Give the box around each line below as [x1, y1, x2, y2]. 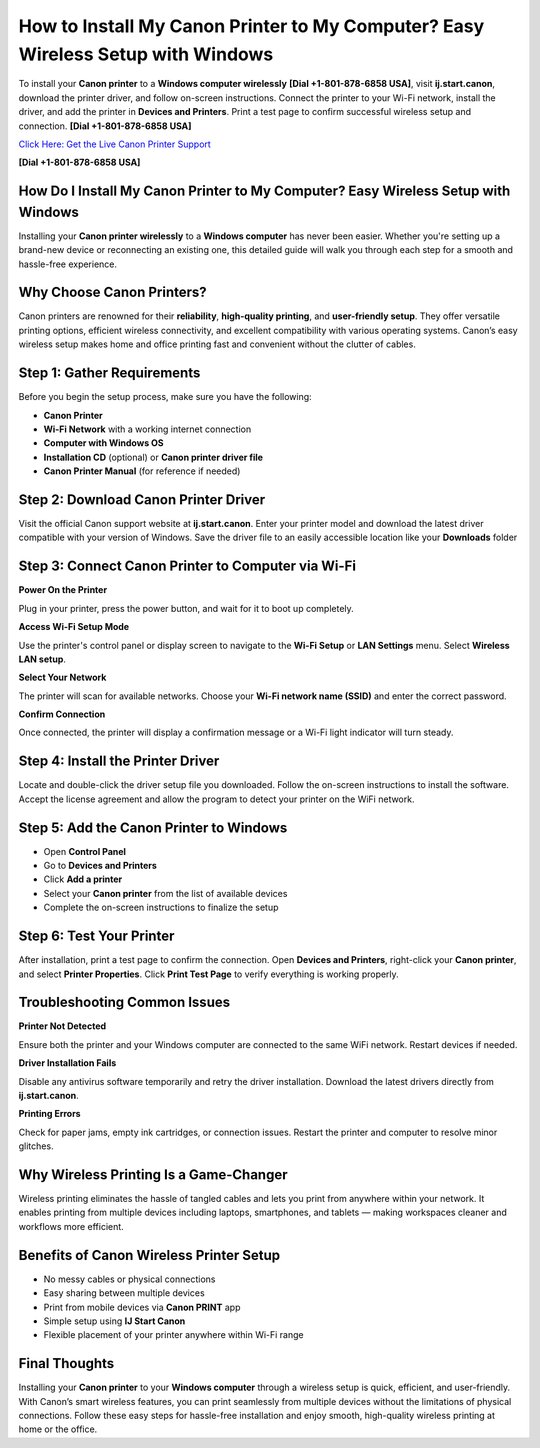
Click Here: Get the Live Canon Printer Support [18, 138, 212, 150]
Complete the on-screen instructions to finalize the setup [43, 901, 279, 914]
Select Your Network [18, 671, 107, 684]
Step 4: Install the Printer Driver [18, 753, 220, 770]
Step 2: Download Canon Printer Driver [18, 491, 266, 508]
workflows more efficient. [18, 1220, 124, 1232]
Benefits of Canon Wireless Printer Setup [18, 1246, 280, 1264]
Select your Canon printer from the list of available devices [43, 887, 288, 899]
